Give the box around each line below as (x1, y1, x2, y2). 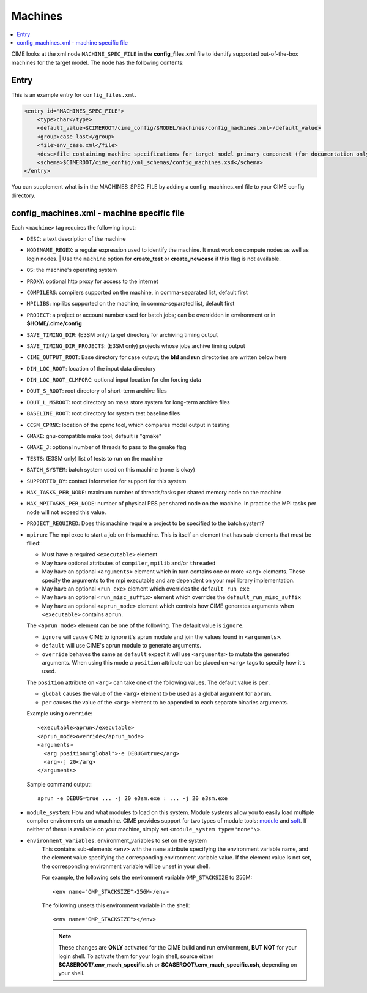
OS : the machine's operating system (26, 266, 117, 274)
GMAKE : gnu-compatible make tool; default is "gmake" (26, 432, 162, 440)
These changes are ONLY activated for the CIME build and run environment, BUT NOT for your (58, 944, 297, 951)
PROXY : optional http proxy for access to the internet (26, 278, 158, 285)
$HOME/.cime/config (26, 320, 82, 327)
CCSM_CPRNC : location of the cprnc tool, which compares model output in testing (26, 421, 230, 428)
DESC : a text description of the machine (26, 235, 126, 243)
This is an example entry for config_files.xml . (11, 91, 137, 98)
